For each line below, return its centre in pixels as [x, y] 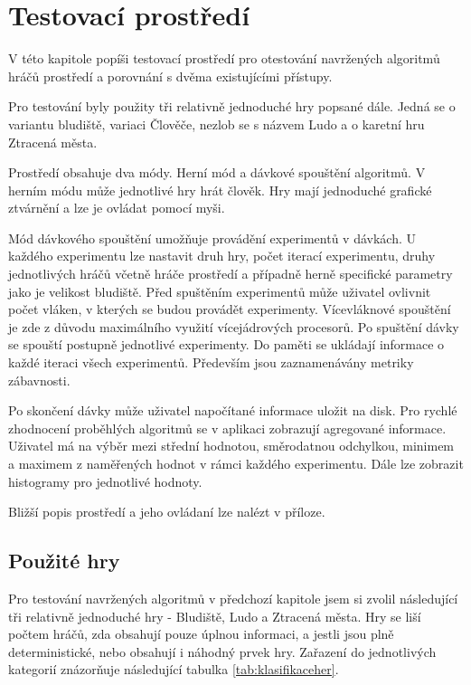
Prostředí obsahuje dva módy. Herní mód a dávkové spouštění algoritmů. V [217, 172]
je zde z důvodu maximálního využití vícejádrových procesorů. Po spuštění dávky [234, 326]
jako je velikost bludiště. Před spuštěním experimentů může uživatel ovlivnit [220, 291]
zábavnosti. [39, 380]
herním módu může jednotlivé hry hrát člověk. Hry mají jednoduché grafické [220, 190]
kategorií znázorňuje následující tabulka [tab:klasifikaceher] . [174, 669]
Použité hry [64, 561]
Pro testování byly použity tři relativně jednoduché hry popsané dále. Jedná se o [232, 106]
